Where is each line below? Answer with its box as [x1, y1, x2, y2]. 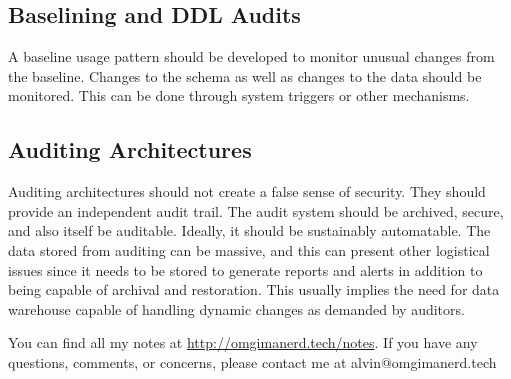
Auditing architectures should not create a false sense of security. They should [8, 181, 486, 202]
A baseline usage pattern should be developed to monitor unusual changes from [8, 46, 495, 67]
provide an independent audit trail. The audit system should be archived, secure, [8, 200, 504, 221]
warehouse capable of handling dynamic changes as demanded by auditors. [8, 298, 465, 319]
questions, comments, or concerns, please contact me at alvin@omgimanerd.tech [8, 351, 497, 372]
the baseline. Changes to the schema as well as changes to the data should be [8, 65, 482, 86]
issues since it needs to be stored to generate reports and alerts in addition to [8, 259, 483, 280]
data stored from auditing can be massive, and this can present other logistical [8, 239, 490, 260]
